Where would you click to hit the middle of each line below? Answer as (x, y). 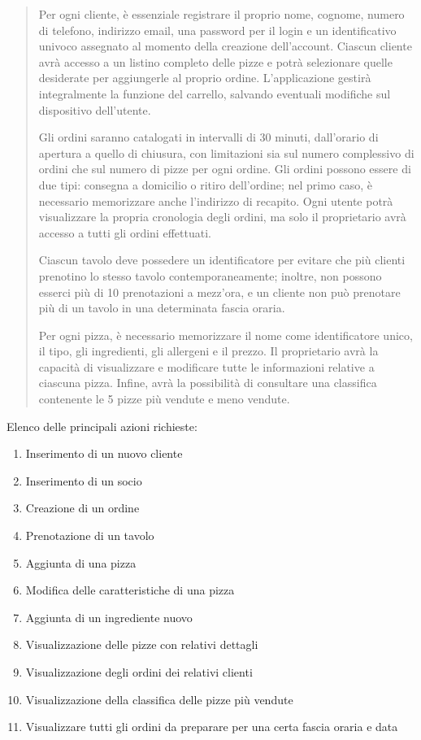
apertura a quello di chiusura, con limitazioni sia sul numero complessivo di (226, 152)
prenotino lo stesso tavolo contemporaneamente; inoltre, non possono (210, 275)
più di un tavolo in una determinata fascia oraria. (162, 308)
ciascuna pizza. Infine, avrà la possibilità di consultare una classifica (208, 383)
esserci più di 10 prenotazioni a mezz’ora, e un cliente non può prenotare (219, 292)
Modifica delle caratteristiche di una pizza (130, 590)
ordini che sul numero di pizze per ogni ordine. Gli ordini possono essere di (225, 169)
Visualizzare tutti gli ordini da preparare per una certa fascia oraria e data (212, 727)
